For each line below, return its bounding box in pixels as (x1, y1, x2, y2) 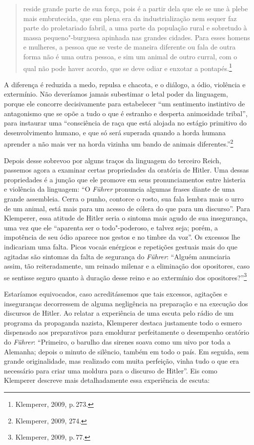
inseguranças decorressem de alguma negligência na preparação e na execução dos (4, 298, 248, 308)
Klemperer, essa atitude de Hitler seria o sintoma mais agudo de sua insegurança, (4, 213, 248, 223)
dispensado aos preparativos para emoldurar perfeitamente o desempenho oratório (4, 327, 249, 337)
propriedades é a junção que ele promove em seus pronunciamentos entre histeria (4, 174, 246, 184)
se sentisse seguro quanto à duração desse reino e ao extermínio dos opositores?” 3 (4, 271, 247, 282)
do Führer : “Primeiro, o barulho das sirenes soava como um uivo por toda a (4, 336, 231, 346)
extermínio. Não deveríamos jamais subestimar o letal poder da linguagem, (4, 89, 228, 99)
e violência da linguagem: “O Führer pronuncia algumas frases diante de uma (4, 184, 235, 194)
